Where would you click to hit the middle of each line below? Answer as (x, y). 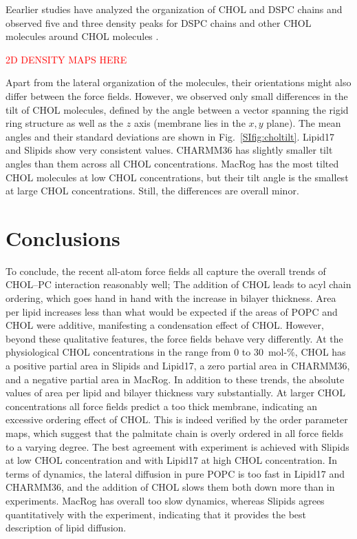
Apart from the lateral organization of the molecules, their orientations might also (178, 82)
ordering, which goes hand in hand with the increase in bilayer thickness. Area (171, 298)
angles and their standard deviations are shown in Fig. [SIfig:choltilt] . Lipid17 (170, 136)
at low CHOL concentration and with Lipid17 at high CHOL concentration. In (172, 460)
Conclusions (63, 237)
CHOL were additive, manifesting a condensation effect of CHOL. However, (165, 325)
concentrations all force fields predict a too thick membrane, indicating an (161, 406)
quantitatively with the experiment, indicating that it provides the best (156, 514)
